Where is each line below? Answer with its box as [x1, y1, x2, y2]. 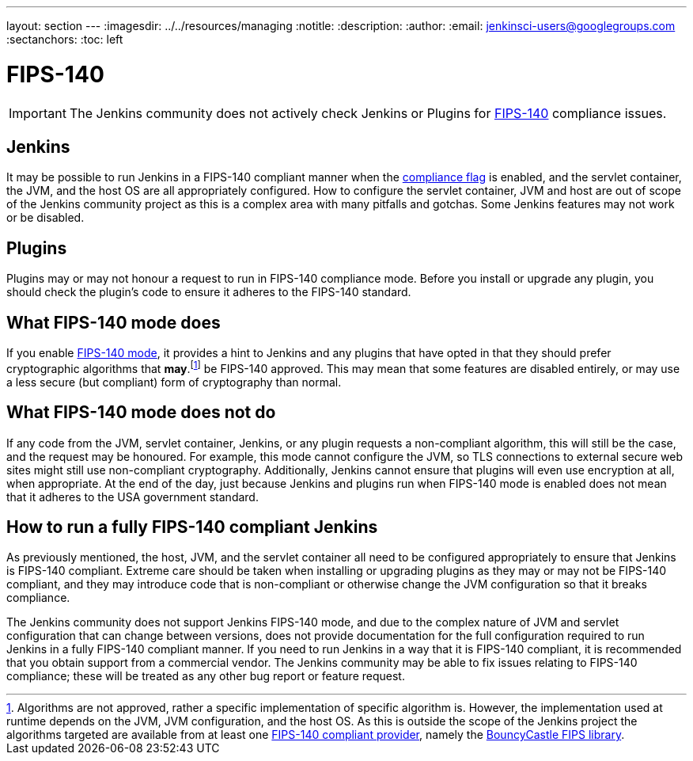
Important [9, 105, 66, 121]
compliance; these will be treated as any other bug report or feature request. [6, 669, 405, 683]
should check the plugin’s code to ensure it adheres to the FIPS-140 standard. [6, 285, 411, 299]
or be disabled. [6, 211, 85, 225]
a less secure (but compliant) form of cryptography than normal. [6, 375, 342, 389]
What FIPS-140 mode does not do [6, 402, 276, 423]
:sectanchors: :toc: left [6, 32, 123, 46]
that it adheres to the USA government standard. [6, 489, 259, 504]
